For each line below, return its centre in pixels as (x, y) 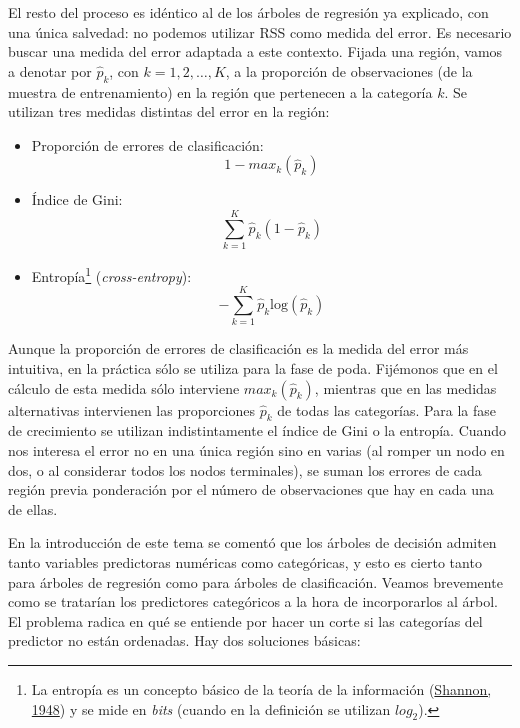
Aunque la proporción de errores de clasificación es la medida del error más (238, 348)
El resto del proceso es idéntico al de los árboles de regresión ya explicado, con (248, 12)
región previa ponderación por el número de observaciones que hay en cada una (251, 489)
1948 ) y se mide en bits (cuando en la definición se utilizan (211, 708)
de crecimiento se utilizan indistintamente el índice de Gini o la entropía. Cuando (257, 430)
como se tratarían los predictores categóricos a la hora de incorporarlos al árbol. (253, 601)
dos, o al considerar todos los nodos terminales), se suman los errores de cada (245, 469)
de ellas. (33, 508)
